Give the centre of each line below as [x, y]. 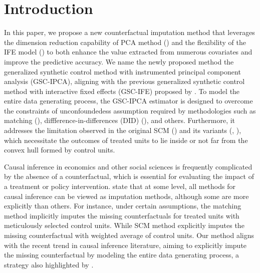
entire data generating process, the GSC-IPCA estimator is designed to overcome [128, 101]
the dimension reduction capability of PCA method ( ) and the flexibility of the [125, 42]
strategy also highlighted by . [49, 264]
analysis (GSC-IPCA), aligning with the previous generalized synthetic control [124, 81]
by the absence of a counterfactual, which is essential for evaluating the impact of [129, 176]
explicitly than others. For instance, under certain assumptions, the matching [123, 206]
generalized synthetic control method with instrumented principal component [122, 71]
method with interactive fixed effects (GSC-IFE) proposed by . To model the [122, 91]
